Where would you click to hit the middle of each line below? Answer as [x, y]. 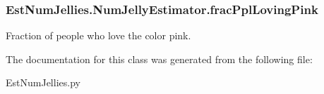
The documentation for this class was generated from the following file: [159, 59]
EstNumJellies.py [43, 82]
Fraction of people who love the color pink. [98, 35]
